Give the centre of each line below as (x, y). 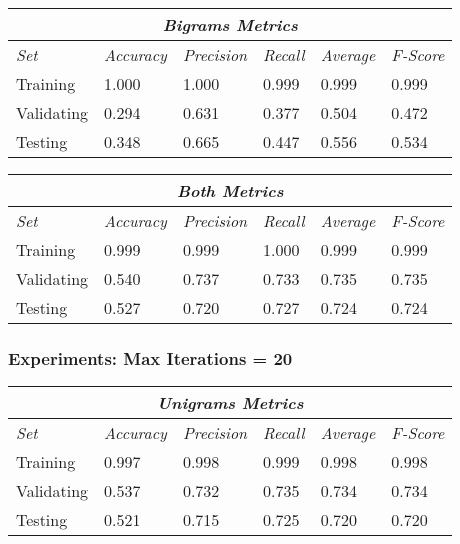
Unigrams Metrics (230, 403)
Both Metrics (230, 190)
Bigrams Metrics (230, 24)
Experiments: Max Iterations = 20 (150, 357)
